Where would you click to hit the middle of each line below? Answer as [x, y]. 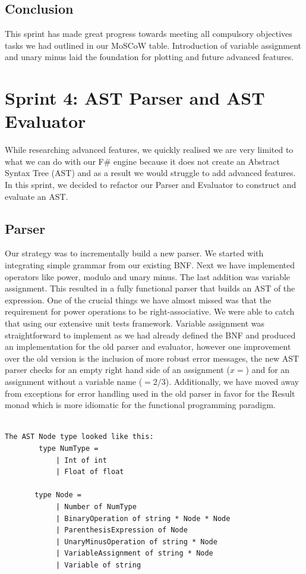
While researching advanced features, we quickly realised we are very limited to [149, 150]
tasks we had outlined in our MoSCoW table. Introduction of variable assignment [153, 45]
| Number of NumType [96, 506]
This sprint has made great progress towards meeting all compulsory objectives [149, 34]
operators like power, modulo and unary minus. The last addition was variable [148, 276]
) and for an [268, 370]
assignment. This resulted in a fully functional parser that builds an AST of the [150, 288]
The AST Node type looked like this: [79, 437]
